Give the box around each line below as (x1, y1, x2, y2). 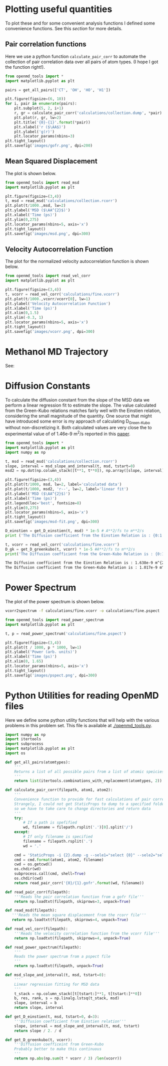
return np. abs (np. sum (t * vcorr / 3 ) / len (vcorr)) (14, 1056, 122, 1061)
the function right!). (5, 64, 45, 70)
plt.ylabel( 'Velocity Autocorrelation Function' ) (5, 301, 111, 306)
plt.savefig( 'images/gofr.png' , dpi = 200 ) (5, 143, 93, 149)
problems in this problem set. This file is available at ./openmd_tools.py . (5, 722, 152, 728)
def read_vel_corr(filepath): (5, 926, 68, 931)
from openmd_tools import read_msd (5, 180, 79, 185)
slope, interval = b (14, 1000, 57, 1006)
